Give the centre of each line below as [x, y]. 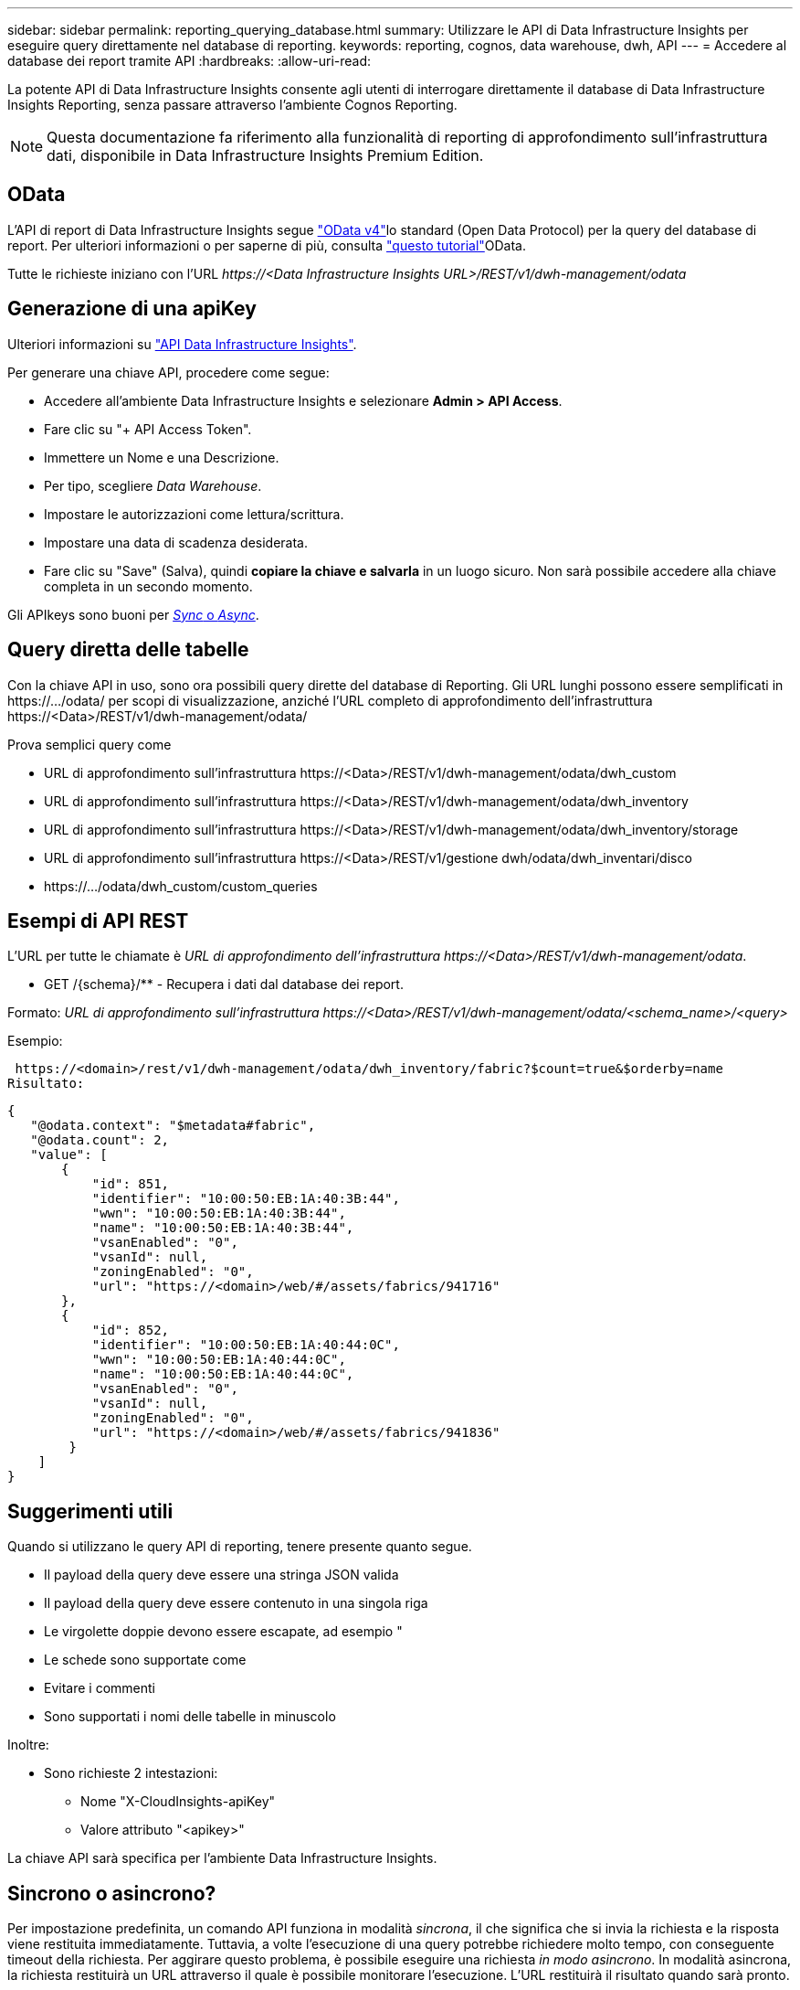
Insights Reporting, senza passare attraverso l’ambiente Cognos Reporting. [232, 105]
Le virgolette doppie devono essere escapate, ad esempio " [223, 1632]
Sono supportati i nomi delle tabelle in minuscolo [190, 1717]
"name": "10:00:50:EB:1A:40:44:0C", [223, 1374]
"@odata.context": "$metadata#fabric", [173, 1126]
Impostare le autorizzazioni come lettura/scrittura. [194, 514]
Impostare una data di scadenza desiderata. [176, 542]
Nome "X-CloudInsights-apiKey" [178, 1802]
